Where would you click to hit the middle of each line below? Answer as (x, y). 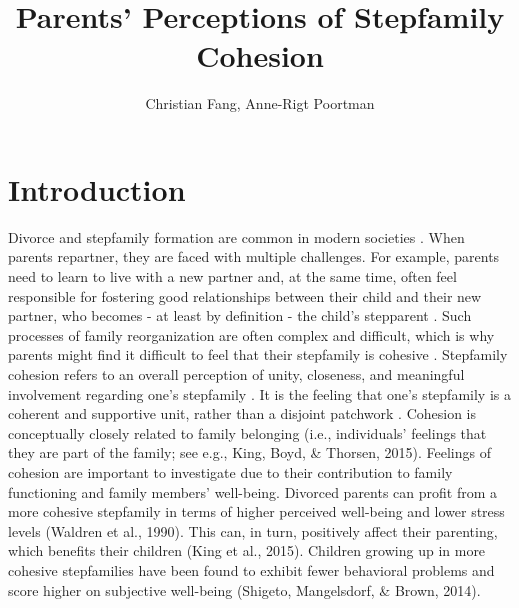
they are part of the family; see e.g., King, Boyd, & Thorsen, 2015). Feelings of (249, 452)
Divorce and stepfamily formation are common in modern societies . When (236, 236)
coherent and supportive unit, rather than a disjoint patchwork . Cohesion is (242, 413)
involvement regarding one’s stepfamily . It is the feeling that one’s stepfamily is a (259, 393)
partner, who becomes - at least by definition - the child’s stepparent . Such (240, 315)
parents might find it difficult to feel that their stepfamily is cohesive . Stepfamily (258, 354)
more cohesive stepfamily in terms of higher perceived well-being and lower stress (256, 511)
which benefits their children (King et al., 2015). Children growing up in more (247, 550)
